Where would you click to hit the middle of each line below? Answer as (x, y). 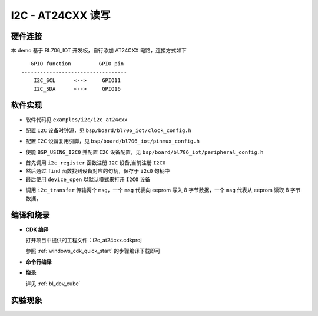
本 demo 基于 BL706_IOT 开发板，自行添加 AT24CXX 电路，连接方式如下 (99, 51)
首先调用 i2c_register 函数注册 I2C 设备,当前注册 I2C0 (96, 163)
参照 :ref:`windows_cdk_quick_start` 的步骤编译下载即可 (93, 251)
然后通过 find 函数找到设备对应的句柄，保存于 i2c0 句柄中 (98, 171)
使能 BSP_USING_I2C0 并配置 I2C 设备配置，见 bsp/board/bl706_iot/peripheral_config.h (145, 152)
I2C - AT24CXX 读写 (61, 15)
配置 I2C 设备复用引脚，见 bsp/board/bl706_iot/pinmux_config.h (113, 141)
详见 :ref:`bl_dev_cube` (53, 284)
